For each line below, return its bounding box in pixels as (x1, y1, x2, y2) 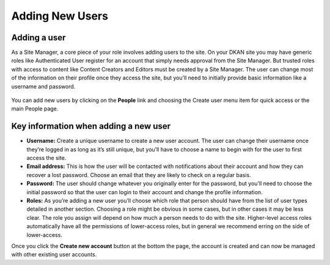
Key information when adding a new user (11, 121, 171, 131)
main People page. (11, 105, 59, 112)
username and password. (11, 82, 76, 90)
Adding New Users (11, 9, 108, 23)
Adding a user (11, 32, 66, 43)
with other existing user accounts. (11, 251, 97, 258)
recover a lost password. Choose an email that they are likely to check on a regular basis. (26, 171, 252, 178)
